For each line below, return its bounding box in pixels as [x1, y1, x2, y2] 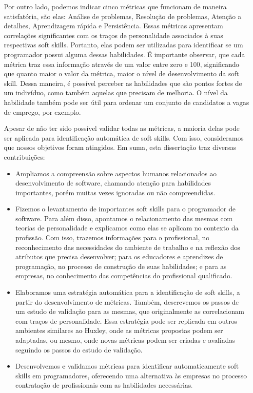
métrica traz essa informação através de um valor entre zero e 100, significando [4, 59, 239, 69]
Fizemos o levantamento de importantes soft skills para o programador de [15, 204, 235, 214]
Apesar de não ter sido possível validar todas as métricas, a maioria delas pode [4, 123, 240, 133]
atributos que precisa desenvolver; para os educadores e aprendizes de [15, 251, 223, 262]
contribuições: [4, 151, 45, 162]
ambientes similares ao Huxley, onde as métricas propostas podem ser [15, 325, 223, 335]
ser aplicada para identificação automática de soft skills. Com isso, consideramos [4, 132, 244, 143]
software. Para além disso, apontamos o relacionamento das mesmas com [15, 213, 233, 223]
